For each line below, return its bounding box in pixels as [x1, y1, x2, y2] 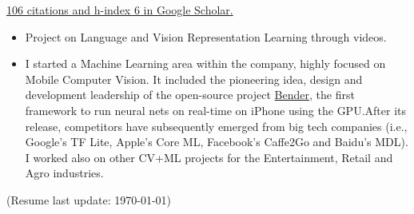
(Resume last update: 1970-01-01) [6, 191, 172, 208]
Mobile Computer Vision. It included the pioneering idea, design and [25, 70, 363, 87]
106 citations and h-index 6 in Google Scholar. [6, 2, 233, 18]
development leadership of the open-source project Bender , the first [25, 86, 355, 103]
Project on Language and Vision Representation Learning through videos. [25, 28, 387, 45]
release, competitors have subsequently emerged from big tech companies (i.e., [25, 117, 408, 134]
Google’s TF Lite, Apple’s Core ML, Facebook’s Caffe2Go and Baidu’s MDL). [25, 133, 408, 150]
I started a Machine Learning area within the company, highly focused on [25, 55, 386, 72]
